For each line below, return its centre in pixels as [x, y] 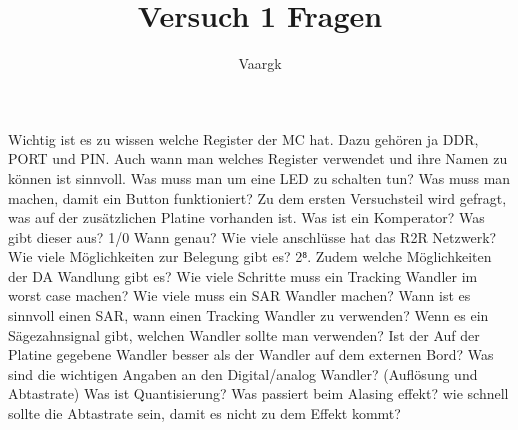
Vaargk [260, 63]
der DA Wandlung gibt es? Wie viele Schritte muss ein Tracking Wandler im [243, 275]
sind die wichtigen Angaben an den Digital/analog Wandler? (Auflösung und [243, 373]
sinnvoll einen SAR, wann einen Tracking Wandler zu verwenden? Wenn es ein [248, 315]
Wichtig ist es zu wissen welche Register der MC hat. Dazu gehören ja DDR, [243, 138]
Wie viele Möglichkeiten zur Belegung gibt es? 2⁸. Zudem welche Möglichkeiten [250, 256]
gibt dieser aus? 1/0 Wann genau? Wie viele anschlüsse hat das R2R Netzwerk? [252, 236]
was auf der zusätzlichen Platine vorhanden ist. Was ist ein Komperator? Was [246, 217]
